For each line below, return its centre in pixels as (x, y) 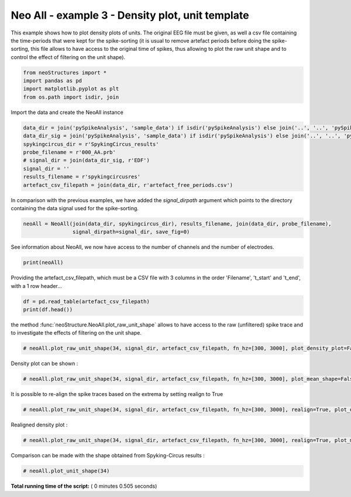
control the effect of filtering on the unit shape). (68, 57)
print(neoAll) (43, 263)
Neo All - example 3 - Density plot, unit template (130, 15)
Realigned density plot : (39, 425)
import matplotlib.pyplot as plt (71, 89)
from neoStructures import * (65, 72)
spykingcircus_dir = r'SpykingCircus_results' (91, 144)
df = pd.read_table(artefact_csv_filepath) (87, 301)
